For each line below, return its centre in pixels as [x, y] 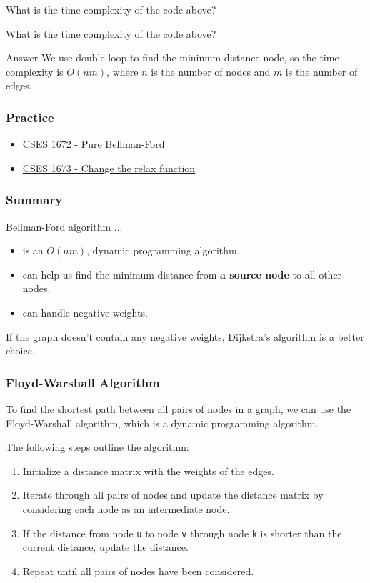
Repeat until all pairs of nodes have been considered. [138, 570]
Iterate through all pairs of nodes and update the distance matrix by [173, 495]
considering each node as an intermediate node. [126, 508]
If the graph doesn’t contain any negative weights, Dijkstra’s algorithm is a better [185, 336]
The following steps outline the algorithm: [97, 447]
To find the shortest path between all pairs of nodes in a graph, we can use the [179, 408]
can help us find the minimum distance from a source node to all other [182, 274]
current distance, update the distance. [105, 547]
